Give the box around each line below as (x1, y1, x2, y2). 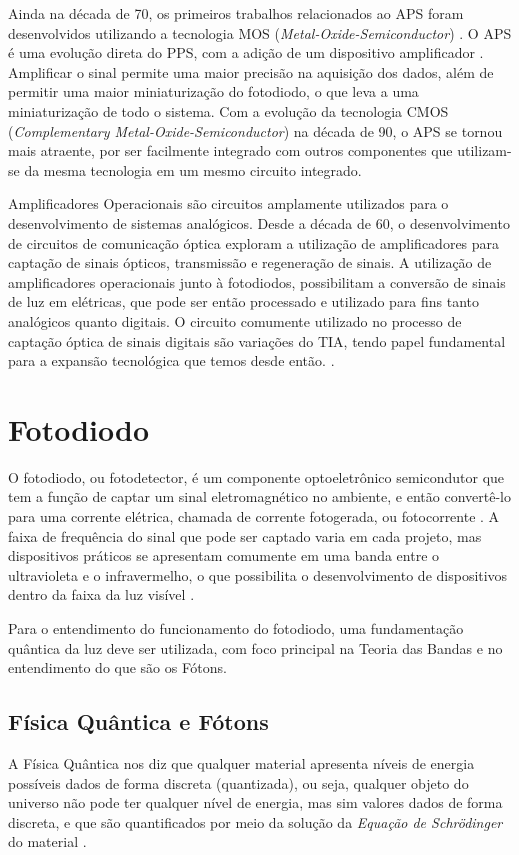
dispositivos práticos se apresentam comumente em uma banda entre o (8, 545, 440, 566)
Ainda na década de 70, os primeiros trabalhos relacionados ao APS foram (8, 3, 464, 23)
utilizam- (457, 140, 512, 161)
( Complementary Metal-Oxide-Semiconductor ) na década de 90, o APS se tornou (8, 120, 503, 141)
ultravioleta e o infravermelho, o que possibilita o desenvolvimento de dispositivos (8, 564, 508, 585)
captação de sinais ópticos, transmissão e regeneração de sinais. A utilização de (8, 252, 492, 273)
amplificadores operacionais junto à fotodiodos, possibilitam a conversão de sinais (8, 271, 506, 292)
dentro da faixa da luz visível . (8, 584, 195, 605)
